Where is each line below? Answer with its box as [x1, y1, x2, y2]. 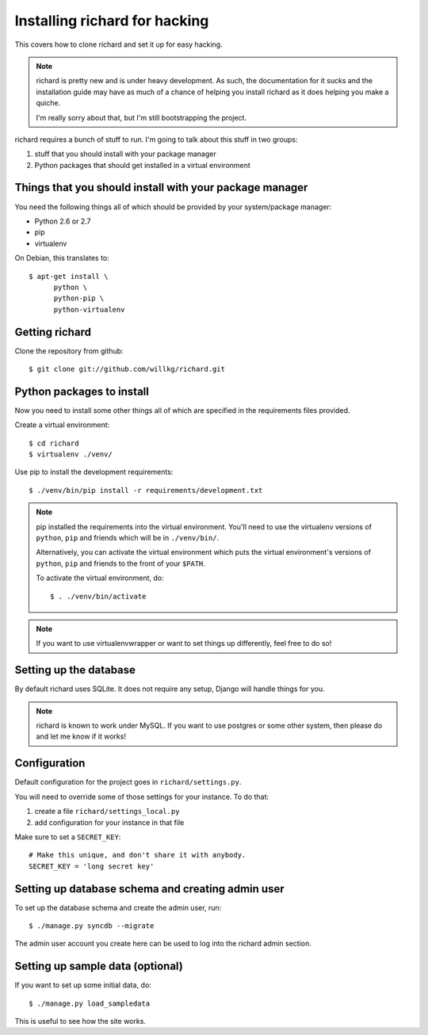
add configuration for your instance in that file [34, 817, 185, 827]
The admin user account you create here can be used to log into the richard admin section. [14, 939, 312, 949]
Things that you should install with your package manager [14, 181, 308, 194]
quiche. [36, 98, 61, 108]
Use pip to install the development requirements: [14, 468, 174, 477]
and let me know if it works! [36, 731, 127, 741]
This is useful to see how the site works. [14, 1017, 147, 1026]
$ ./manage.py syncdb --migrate [29, 922, 155, 930]
